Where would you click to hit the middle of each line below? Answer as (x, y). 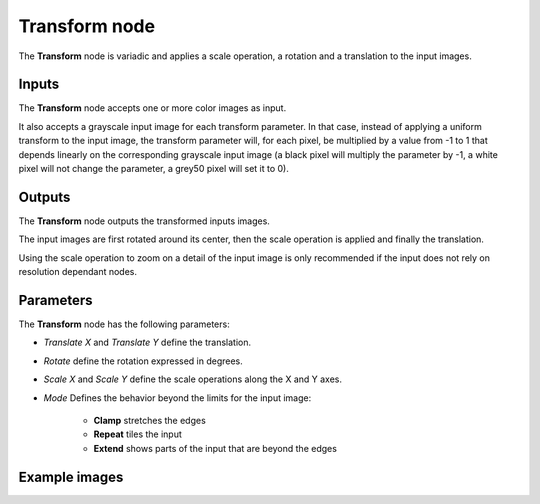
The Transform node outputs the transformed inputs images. (144, 221)
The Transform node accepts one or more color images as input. (152, 108)
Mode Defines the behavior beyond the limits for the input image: (177, 397)
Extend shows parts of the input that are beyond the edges (215, 448)
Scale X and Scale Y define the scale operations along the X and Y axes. (192, 379)
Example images (71, 476)
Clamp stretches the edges (150, 420)
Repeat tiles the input (137, 434)
